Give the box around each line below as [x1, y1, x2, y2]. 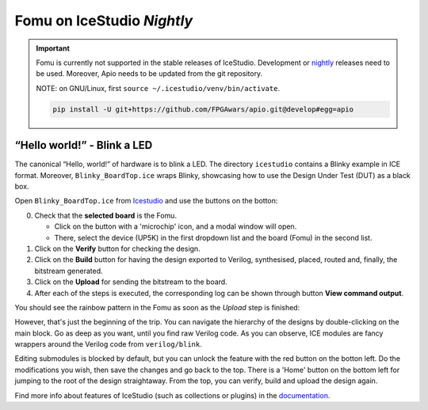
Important [36, 44, 71, 53]
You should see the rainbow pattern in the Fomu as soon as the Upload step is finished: [14, 302, 300, 312]
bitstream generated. [34, 266, 103, 275]
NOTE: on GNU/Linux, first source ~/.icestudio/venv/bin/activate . [36, 83, 281, 93]
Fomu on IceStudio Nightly [14, 12, 193, 29]
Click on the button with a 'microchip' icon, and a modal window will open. [54, 222, 297, 231]
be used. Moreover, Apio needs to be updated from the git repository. [36, 69, 263, 78]
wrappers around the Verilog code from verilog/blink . [14, 340, 202, 349]
